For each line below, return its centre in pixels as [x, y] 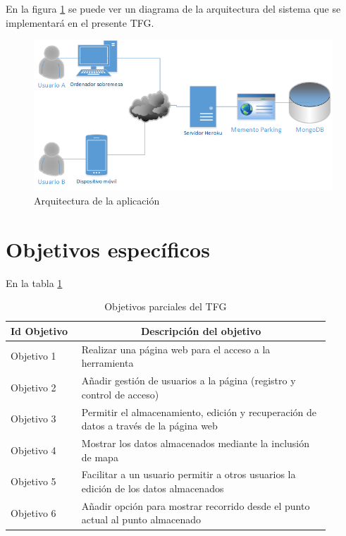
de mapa [100, 457]
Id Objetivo [39, 330]
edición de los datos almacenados [153, 488]
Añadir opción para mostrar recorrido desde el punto [196, 505]
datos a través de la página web [149, 426]
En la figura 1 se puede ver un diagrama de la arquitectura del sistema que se [173, 8]
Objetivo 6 [33, 512]
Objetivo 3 [33, 419]
